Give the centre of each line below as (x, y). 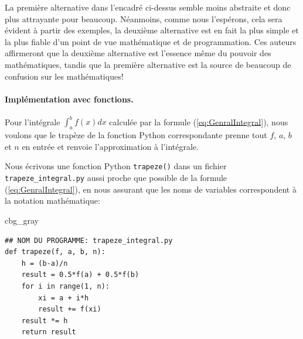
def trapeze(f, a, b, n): (55, 252)
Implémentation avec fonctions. (69, 99)
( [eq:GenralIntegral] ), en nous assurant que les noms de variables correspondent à (151, 189)
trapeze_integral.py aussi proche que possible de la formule (116, 178)
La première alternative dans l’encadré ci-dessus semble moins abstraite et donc (148, 7)
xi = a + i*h (64, 298)
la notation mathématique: (52, 201)
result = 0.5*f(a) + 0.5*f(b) (80, 275)
